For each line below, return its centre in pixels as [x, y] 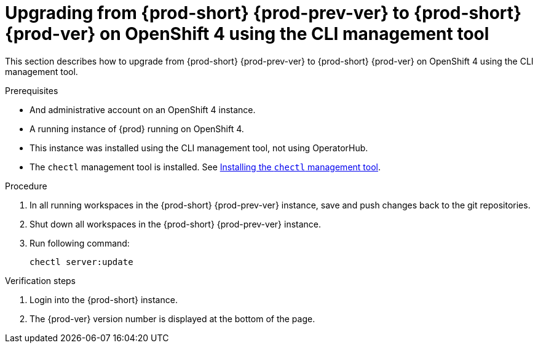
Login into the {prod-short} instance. [104, 299]
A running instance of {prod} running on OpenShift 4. [137, 129]
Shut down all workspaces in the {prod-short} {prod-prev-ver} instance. [176, 224]
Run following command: [80, 243]
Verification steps [41, 280]
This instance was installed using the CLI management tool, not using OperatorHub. [199, 148]
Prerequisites [32, 90]
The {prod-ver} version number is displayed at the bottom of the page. [172, 318]
